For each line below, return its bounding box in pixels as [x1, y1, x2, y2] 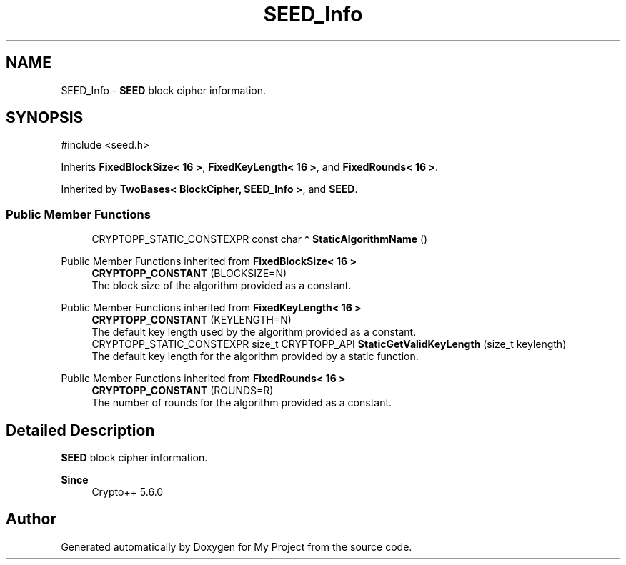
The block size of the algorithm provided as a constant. [91, 279, 352, 292]
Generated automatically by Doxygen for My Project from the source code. [61, 540, 412, 553]
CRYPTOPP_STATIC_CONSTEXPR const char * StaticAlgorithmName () [91, 233, 428, 246]
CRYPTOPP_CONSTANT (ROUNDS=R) [91, 384, 274, 397]
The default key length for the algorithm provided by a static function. [91, 350, 419, 363]
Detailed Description [6, 421, 155, 439]
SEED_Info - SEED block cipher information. [61, 84, 267, 96]
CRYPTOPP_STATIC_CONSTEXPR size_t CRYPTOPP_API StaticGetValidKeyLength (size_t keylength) [91, 338, 567, 351]
